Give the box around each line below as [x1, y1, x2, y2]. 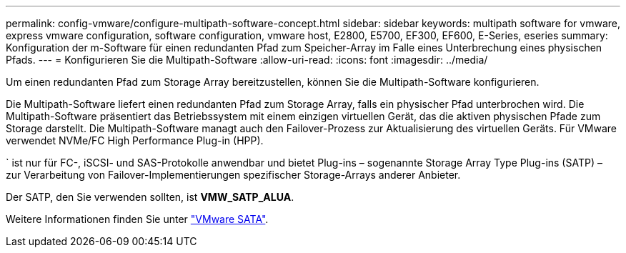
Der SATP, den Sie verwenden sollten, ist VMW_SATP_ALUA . [6, 191, 294, 203]
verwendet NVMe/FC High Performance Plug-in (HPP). [6, 134, 264, 147]
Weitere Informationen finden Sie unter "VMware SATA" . [6, 213, 269, 225]
